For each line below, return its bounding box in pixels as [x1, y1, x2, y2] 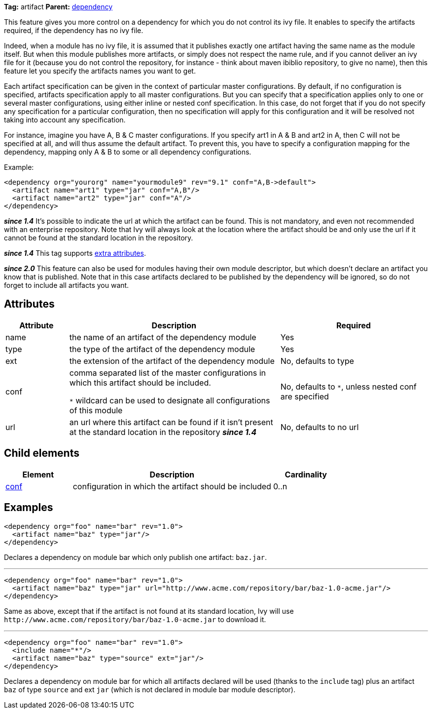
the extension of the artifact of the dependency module [69, 356, 275, 366]
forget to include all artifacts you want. [4, 281, 129, 289]
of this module [69, 405, 123, 415]
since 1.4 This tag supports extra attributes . [4, 249, 146, 257]
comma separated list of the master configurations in [69, 367, 266, 378]
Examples [4, 501, 53, 514]
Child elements [4, 447, 79, 460]
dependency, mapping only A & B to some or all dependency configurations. [4, 148, 252, 156]
